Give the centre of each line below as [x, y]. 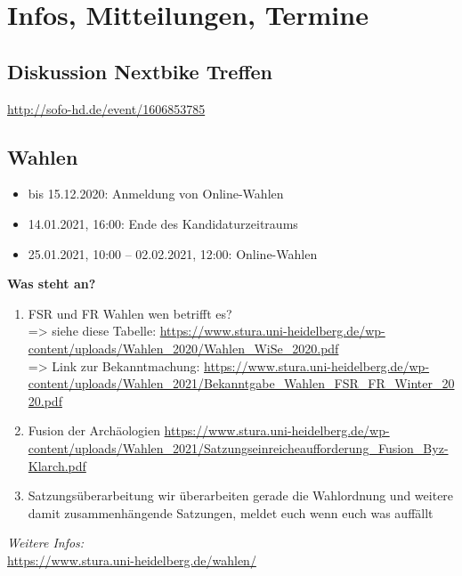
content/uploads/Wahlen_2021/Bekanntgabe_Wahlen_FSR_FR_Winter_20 [241, 383]
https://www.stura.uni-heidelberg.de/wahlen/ [132, 560]
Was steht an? [52, 284]
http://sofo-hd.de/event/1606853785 [106, 108]
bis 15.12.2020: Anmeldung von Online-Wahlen [156, 194]
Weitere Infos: [46, 543]
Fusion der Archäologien [94, 430]
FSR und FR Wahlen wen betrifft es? [130, 313]
